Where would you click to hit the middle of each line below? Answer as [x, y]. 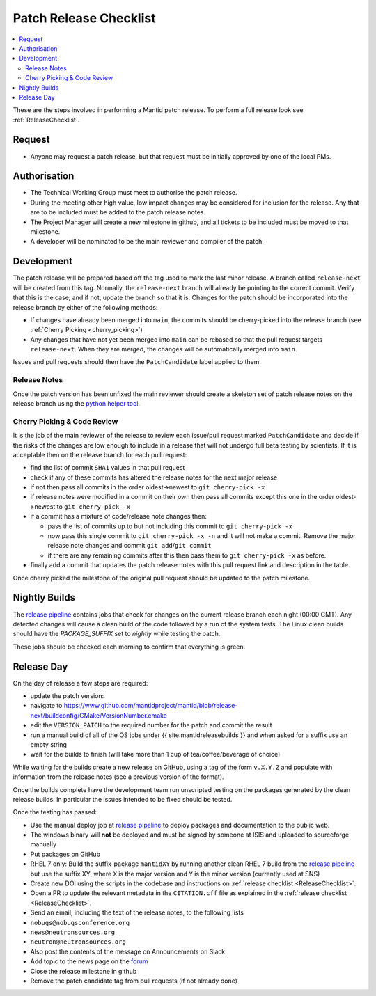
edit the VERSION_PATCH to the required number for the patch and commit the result [151, 725]
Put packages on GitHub [65, 854]
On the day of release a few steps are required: [80, 683]
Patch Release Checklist [84, 18]
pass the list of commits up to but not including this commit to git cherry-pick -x [170, 526]
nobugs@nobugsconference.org [80, 923]
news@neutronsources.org [72, 932]
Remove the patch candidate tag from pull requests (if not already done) [134, 981]
